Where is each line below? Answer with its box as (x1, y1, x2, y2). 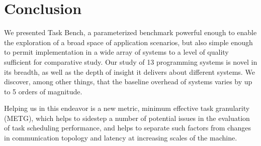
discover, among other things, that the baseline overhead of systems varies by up (4, 76, 252, 87)
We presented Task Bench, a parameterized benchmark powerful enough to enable (4, 27, 257, 38)
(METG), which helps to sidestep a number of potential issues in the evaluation (4, 112, 250, 123)
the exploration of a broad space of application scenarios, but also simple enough (4, 37, 253, 47)
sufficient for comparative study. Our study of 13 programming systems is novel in (4, 56, 257, 67)
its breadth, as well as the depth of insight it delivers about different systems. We (4, 66, 255, 77)
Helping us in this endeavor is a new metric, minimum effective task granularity (4, 103, 250, 113)
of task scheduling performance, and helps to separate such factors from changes (4, 122, 251, 133)
